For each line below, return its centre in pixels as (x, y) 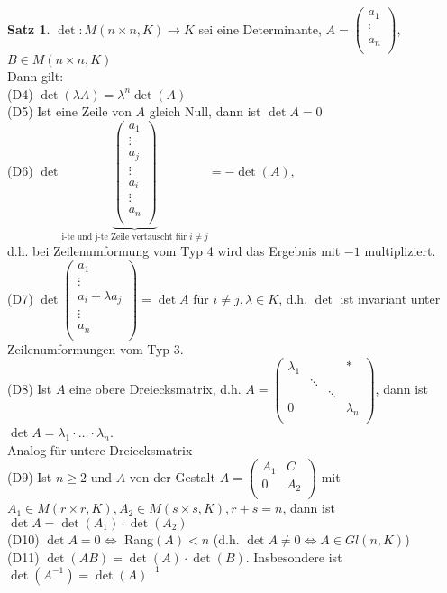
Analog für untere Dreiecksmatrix (100, 449)
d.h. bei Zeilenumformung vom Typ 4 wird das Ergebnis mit (174, 251)
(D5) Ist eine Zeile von (69, 111)
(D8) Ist (30, 389)
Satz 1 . (29, 28)
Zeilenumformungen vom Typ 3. (96, 348)
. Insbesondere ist (294, 557)
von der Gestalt (172, 477)
